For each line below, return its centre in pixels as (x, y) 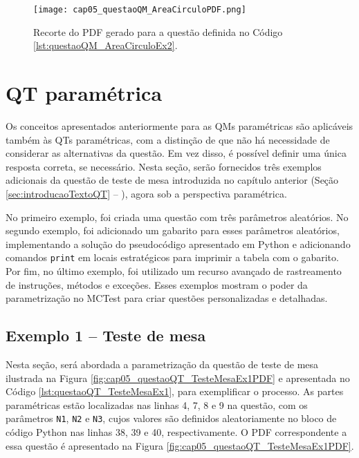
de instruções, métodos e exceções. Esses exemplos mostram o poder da (157, 284)
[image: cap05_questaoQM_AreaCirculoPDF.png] (140, 10)
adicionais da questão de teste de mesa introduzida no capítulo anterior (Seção (172, 180)
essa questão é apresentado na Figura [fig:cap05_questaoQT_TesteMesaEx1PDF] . (180, 445)
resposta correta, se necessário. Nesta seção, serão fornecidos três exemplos (164, 166)
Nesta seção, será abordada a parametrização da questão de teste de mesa (162, 364)
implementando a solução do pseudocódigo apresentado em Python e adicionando (178, 244)
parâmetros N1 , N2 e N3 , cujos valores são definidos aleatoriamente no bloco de (171, 418)
